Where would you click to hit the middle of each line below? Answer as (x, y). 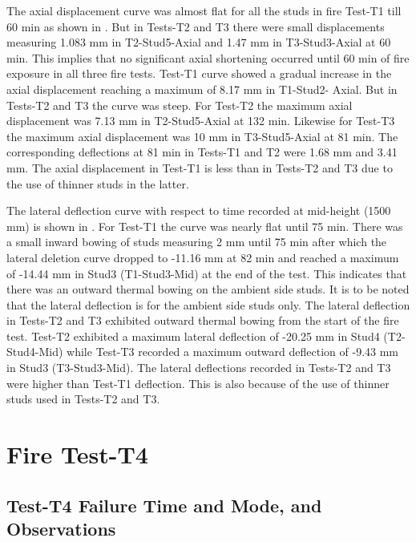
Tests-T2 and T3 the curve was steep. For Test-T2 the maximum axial (180, 105)
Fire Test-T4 (77, 454)
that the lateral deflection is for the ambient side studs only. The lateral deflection (208, 304)
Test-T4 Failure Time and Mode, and (164, 505)
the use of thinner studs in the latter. (98, 183)
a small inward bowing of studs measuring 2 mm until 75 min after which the (197, 242)
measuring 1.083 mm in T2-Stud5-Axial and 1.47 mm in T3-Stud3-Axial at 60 (199, 42)
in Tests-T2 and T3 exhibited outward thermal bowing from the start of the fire (203, 320)
